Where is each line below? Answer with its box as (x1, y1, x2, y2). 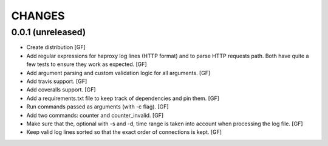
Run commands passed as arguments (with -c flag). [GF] (26, 103, 169, 110)
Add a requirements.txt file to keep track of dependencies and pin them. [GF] (26, 95, 220, 102)
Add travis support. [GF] (26, 78, 87, 85)
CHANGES (11, 9, 65, 22)
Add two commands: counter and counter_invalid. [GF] (26, 111, 164, 119)
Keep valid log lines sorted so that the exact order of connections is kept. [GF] (26, 128, 222, 136)
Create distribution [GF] (26, 44, 86, 51)
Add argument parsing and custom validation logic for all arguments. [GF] (26, 69, 211, 76)
